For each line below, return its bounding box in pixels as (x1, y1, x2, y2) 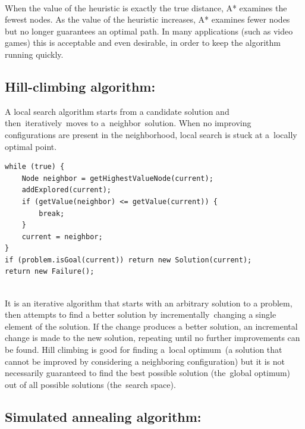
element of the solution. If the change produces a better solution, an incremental (5, 320, 298, 332)
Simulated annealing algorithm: (5, 407, 202, 425)
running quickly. (5, 48, 64, 60)
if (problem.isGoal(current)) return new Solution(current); (5, 255, 252, 264)
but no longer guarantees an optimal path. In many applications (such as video (5, 24, 293, 37)
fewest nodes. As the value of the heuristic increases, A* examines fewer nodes (5, 13, 290, 26)
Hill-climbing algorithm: (5, 77, 156, 95)
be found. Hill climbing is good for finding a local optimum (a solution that (5, 343, 282, 356)
